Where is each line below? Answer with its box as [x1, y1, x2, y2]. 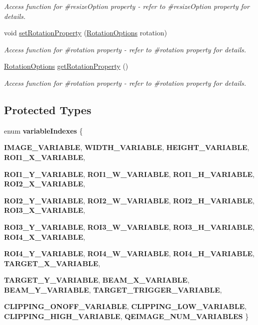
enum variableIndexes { [4, 125, 83, 136]
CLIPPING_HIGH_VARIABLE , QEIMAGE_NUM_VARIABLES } [4, 311, 249, 322]
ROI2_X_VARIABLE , [4, 178, 85, 189]
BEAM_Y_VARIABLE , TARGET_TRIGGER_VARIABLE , [4, 284, 222, 295]
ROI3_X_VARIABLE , [4, 205, 85, 215]
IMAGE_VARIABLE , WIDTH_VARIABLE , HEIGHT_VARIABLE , [4, 142, 250, 153]
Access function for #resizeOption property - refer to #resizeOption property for [4, 1, 250, 11]
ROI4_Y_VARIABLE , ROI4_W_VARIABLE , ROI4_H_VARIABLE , [4, 248, 255, 259]
